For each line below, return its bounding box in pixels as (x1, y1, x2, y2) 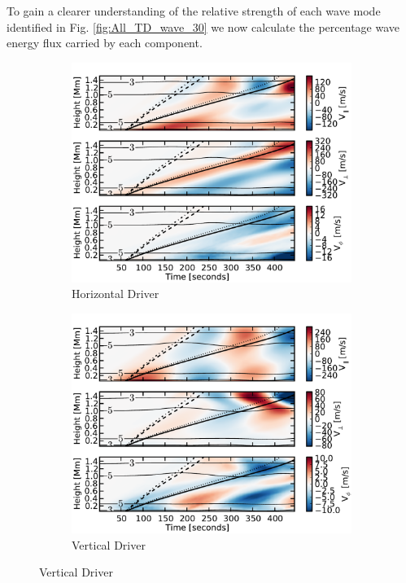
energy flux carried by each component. (7, 34, 203, 51)
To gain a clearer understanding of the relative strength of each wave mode (7, 2, 381, 19)
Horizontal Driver (72, 285, 159, 302)
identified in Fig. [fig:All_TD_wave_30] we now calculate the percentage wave (7, 18, 400, 35)
